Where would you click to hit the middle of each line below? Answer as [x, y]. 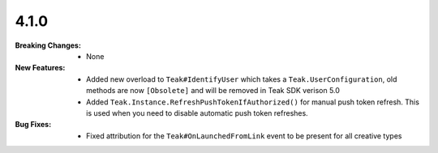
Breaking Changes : [48, 45]
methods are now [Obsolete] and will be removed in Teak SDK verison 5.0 [213, 91]
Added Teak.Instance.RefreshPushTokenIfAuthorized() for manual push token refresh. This [253, 102]
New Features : [40, 68]
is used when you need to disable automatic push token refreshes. [197, 113]
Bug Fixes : [33, 125]
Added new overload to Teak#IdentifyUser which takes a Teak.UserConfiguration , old [242, 79]
